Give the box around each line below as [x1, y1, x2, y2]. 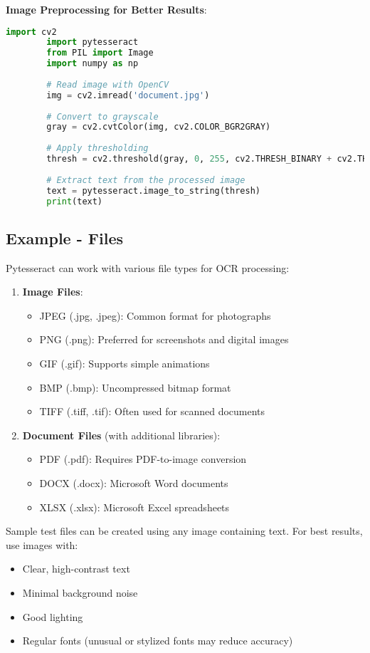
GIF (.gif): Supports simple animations [39, 356, 210, 371]
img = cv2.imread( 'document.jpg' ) [46, 90, 210, 100]
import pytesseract [46, 37, 139, 48]
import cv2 [6, 26, 57, 37]
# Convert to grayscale [46, 111, 159, 122]
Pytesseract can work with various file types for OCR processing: [6, 260, 290, 275]
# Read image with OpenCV [46, 79, 169, 90]
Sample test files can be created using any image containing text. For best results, [6, 523, 363, 538]
